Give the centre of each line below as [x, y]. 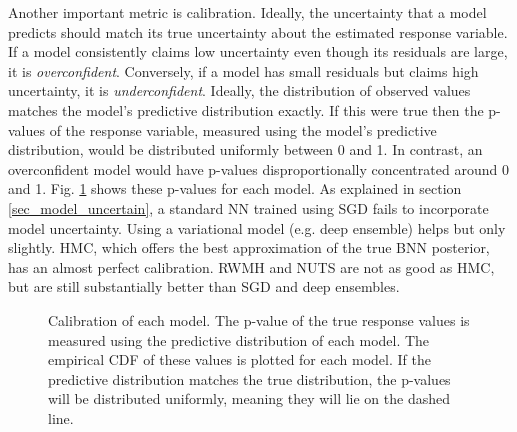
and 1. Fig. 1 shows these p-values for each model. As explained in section [235, 188]
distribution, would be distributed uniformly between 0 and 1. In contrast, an [245, 149]
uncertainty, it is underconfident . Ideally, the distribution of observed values [239, 90]
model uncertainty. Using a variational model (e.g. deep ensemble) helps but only [257, 227]
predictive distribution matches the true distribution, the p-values [249, 378]
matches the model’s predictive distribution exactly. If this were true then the [246, 109]
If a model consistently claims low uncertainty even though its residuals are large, [258, 51]
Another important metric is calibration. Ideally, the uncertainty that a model [247, 12]
